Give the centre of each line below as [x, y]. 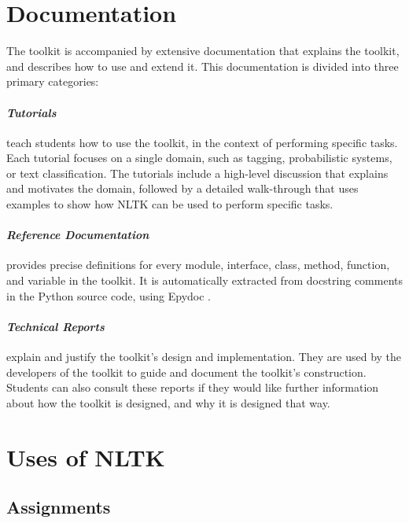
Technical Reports [55, 326]
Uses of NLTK [86, 457]
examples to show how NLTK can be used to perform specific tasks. [170, 204]
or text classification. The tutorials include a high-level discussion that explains [197, 173]
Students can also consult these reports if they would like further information [193, 387]
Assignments [59, 507]
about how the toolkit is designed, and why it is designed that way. [168, 402]
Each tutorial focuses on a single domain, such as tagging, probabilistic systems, [199, 158]
